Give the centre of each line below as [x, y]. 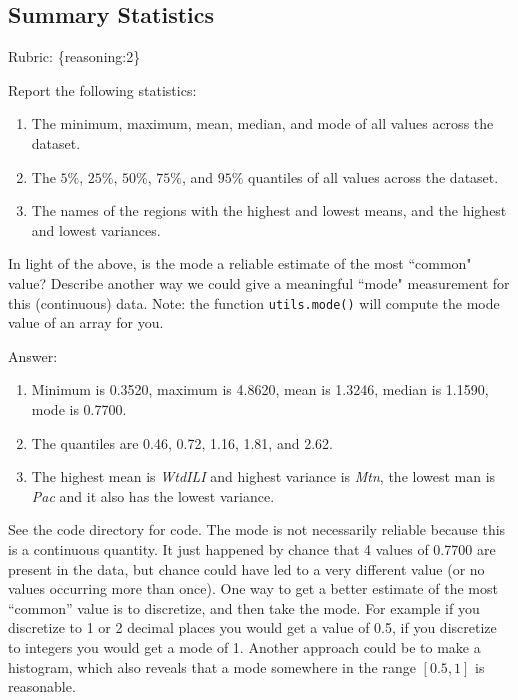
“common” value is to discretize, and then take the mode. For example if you [244, 607]
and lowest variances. [96, 229]
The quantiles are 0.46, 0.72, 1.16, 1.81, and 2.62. [182, 442]
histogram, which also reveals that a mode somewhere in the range [212, 666]
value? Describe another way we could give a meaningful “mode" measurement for [259, 282]
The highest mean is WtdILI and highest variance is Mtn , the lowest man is [263, 476]
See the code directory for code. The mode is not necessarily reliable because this [257, 529]
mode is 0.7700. [79, 408]
